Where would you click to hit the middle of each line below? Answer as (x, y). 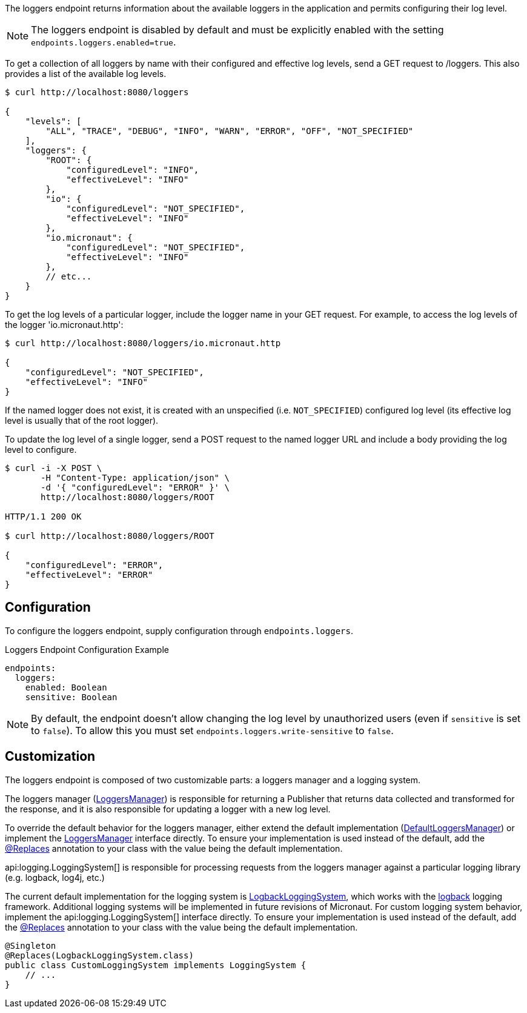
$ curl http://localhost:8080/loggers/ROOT (110, 536)
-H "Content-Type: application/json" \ (135, 478)
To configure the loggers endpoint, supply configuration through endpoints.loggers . (179, 630)
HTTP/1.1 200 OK (43, 517)
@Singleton (31, 945)
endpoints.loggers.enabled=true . (104, 42)
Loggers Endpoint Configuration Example (87, 649)
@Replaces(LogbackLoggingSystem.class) (99, 955)
